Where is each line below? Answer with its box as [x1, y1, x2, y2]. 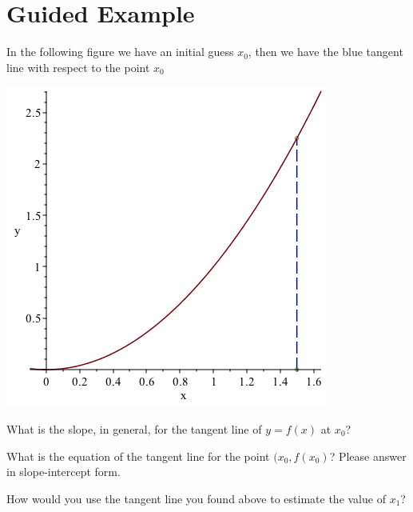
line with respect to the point [6, 58, 150, 75]
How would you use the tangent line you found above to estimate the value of [6, 490, 386, 506]
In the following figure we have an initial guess [6, 43, 234, 60]
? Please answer [329, 447, 407, 464]
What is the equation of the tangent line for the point [6, 447, 270, 464]
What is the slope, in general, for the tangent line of [6, 420, 262, 437]
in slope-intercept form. [6, 463, 121, 480]
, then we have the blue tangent [248, 43, 403, 60]
